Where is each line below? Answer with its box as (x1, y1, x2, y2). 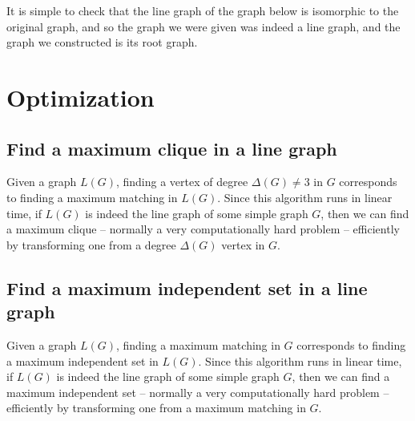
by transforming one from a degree (6, 236, 176, 253)
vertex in (221, 236, 265, 253)
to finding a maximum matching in (6, 188, 178, 205)
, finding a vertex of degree (115, 173, 248, 190)
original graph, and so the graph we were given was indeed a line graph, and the (6, 18, 401, 34)
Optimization (6, 80, 155, 113)
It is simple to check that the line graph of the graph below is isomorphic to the (6, 2, 399, 18)
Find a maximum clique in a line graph (6, 136, 337, 160)
